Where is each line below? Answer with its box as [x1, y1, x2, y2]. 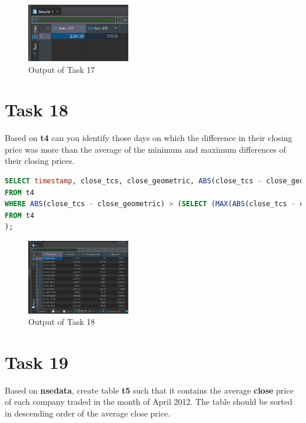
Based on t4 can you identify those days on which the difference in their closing [5, 132, 292, 144]
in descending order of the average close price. [5, 407, 171, 419]
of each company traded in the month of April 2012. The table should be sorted [5, 395, 292, 408]
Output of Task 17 [28, 63, 95, 75]
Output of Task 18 [28, 315, 95, 328]
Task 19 [5, 350, 68, 374]
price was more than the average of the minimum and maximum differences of [5, 143, 286, 155]
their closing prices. [5, 155, 75, 167]
